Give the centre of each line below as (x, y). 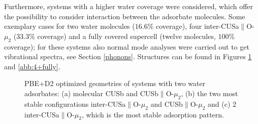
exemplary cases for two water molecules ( (70, 26)
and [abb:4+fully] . (32, 66)
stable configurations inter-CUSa (75, 104)
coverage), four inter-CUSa (197, 26)
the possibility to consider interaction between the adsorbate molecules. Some (125, 16)
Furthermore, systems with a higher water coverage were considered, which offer (129, 6)
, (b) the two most (209, 93)
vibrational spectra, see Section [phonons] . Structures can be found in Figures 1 (128, 56)
